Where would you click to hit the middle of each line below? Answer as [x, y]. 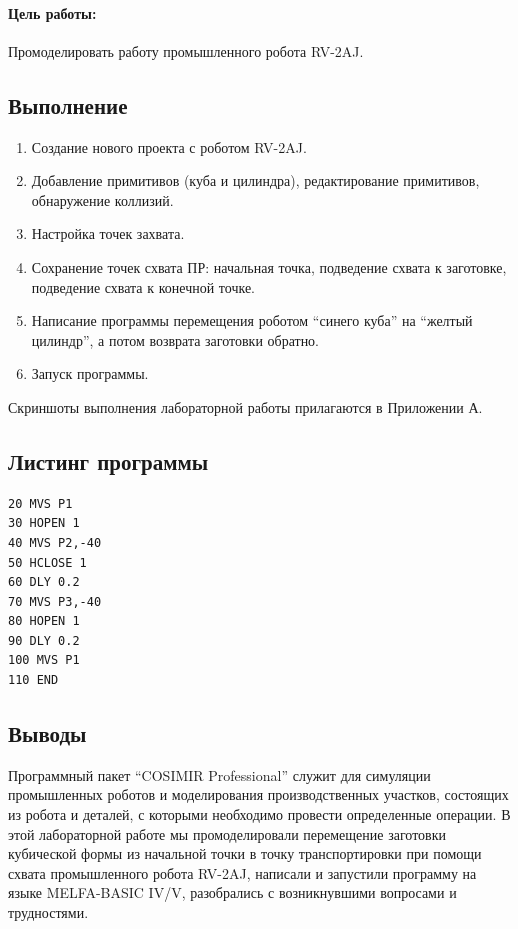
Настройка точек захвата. [108, 233]
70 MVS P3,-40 [55, 601]
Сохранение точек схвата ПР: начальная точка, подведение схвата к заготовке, [269, 266]
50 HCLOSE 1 [47, 562]
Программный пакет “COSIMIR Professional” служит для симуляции [219, 774]
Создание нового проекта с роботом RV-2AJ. [169, 146]
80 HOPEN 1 [44, 621]
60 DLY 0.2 [44, 582]
